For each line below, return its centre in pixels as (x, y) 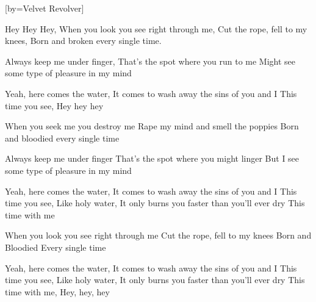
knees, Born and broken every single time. (83, 41)
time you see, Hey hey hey (54, 105)
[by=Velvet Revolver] (45, 8)
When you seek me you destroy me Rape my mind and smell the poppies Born (152, 126)
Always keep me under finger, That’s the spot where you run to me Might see (150, 61)
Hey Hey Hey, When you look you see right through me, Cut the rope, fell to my (156, 28)
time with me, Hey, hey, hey (57, 291)
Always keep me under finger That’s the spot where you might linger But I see (152, 158)
